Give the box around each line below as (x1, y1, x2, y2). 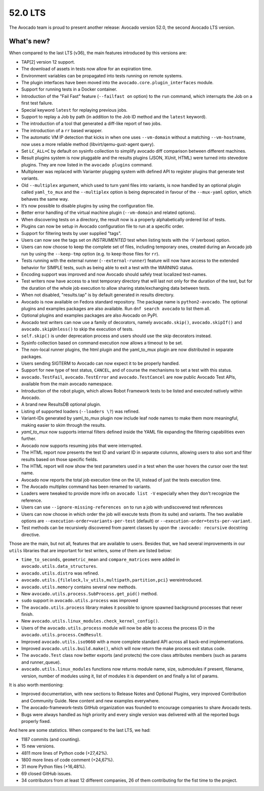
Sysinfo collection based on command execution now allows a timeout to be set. (21, 340, 183, 346)
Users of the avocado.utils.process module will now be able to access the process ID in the (21, 625, 215, 631)
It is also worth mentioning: (9, 682, 64, 688)
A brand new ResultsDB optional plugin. (21, 401, 101, 407)
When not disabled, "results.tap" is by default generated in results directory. (21, 292, 175, 298)
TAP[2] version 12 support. (21, 59, 75, 65)
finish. (21, 611, 34, 617)
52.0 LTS (9, 7, 46, 18)
